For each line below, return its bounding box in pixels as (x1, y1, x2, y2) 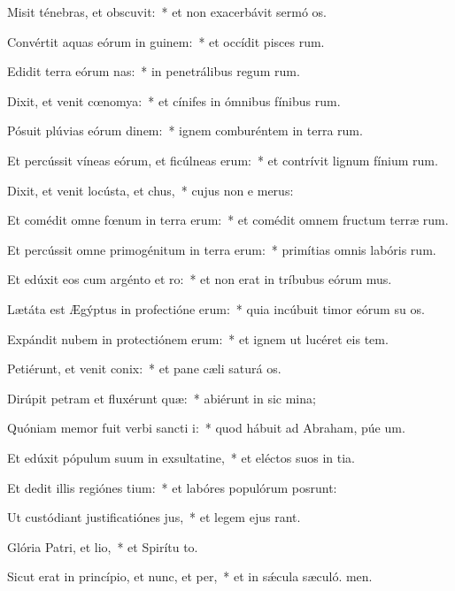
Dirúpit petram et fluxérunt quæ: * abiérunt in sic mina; (7, 388, 316, 407)
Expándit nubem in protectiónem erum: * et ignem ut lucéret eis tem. (7, 329, 389, 348)
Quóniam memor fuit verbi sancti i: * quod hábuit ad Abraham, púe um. (7, 418, 405, 437)
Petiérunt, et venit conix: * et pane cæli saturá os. (7, 359, 281, 378)
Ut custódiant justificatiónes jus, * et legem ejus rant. (7, 508, 301, 526)
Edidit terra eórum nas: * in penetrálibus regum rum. (7, 62, 300, 81)
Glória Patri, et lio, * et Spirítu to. (7, 537, 198, 556)
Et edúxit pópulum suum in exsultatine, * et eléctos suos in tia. (7, 448, 355, 466)
